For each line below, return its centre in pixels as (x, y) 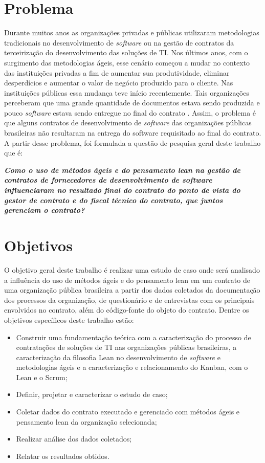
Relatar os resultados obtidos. (63, 456)
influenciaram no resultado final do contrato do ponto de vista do (122, 190)
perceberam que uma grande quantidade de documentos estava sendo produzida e (132, 103)
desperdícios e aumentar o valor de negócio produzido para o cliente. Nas (119, 83)
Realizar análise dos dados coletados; (74, 439)
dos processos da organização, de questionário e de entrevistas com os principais (129, 300)
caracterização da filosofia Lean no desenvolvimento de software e (118, 357)
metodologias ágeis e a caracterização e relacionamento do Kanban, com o (132, 367)
